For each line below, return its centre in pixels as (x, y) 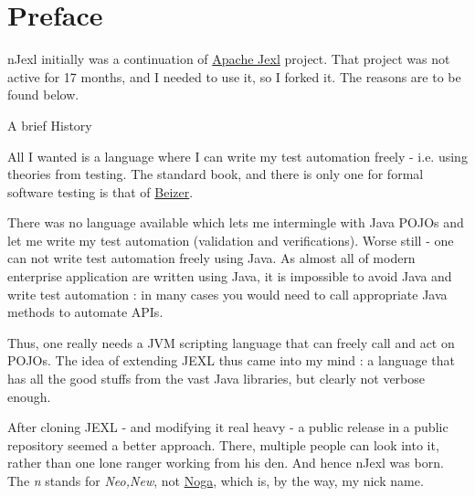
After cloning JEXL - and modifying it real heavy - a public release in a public (228, 427)
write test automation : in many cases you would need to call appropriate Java (227, 294)
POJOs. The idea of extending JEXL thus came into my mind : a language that (231, 360)
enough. (29, 396)
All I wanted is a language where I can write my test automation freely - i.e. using (237, 156)
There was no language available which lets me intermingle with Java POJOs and (236, 222)
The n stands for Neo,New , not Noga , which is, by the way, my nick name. (216, 480)
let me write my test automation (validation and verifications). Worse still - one (231, 240)
